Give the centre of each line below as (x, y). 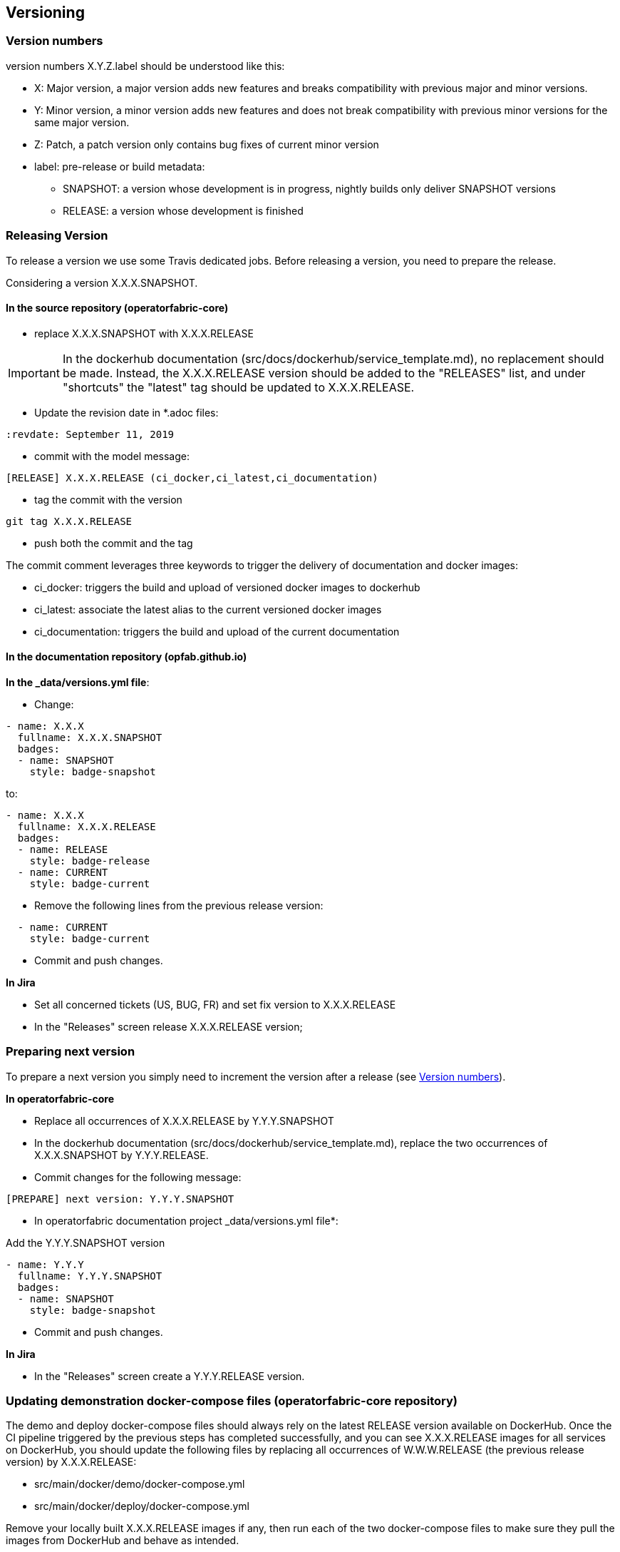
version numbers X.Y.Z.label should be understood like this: (145, 66)
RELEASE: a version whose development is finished (183, 210)
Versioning (45, 12)
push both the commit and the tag (114, 543)
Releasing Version (57, 236)
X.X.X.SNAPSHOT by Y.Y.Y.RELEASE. (122, 1155)
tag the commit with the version (108, 499)
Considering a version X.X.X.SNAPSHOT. (102, 282)
